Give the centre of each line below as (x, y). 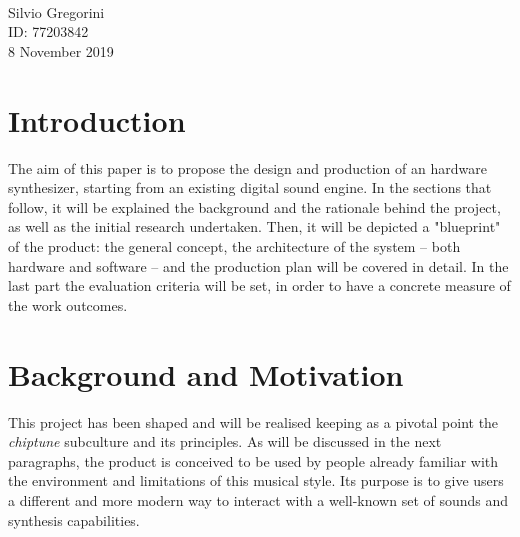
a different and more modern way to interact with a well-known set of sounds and (258, 499)
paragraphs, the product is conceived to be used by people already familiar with (253, 460)
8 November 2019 (61, 50)
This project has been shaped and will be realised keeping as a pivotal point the (253, 421)
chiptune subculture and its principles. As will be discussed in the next (225, 441)
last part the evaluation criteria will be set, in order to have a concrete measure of (259, 285)
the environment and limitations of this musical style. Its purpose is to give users (256, 480)
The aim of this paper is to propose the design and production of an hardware (247, 167)
